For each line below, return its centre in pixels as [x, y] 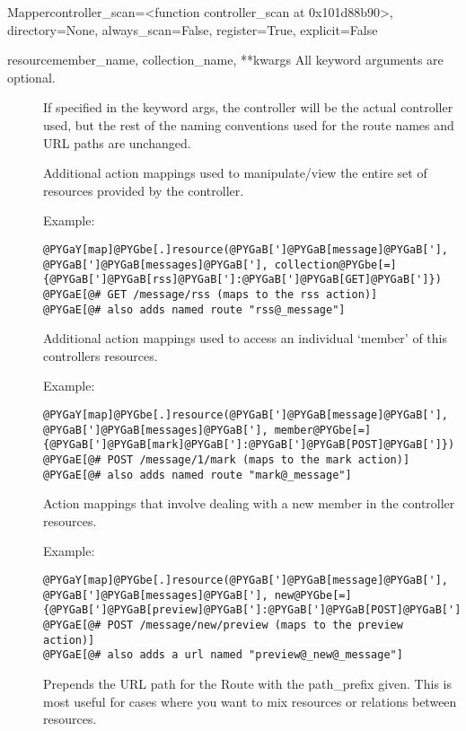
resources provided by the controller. [144, 190]
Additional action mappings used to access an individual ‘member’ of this [246, 338]
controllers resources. [101, 355]
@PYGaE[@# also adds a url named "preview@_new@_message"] [223, 655]
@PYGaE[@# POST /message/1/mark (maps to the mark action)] [227, 459]
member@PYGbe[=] [323, 430]
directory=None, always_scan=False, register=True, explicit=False [193, 29]
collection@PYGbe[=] [335, 264]
